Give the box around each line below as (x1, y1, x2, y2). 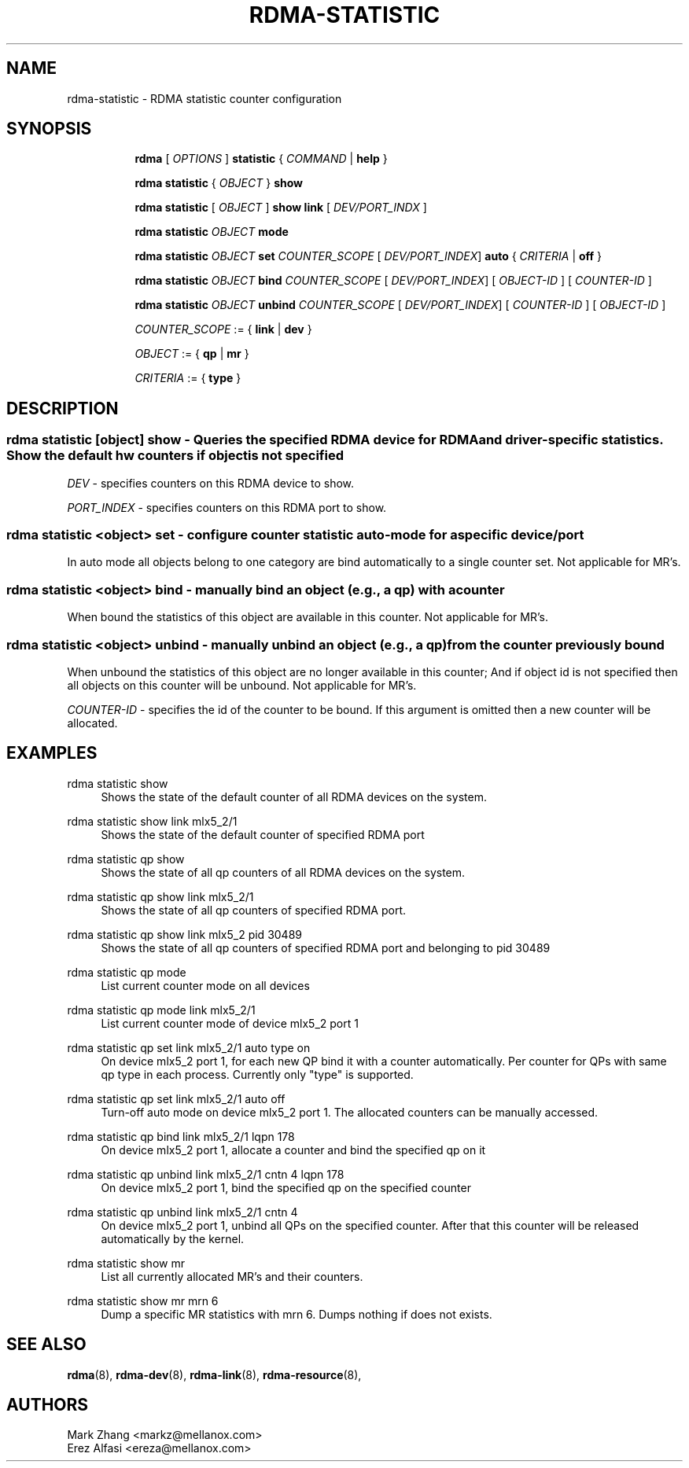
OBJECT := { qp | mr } (134, 347, 249, 361)
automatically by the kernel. (101, 1231, 245, 1245)
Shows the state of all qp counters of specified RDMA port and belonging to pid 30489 (101, 940, 551, 955)
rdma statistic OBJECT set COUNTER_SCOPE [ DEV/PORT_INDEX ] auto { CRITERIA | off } (134, 249, 602, 263)
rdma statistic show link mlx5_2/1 (67, 814, 238, 828)
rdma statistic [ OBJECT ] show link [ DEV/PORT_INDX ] (134, 201, 427, 215)
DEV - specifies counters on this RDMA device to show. (67, 476, 355, 490)
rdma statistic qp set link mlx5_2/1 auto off (67, 1091, 286, 1106)
